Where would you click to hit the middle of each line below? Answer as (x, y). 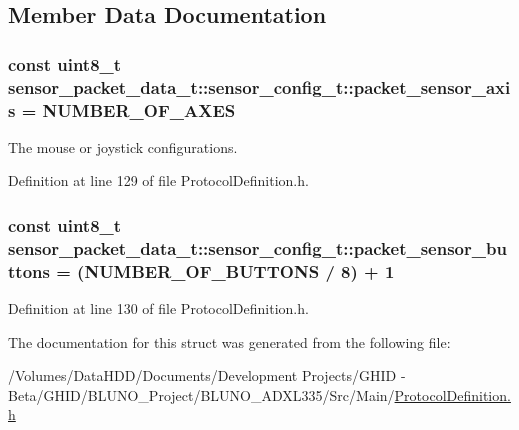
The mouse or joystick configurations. (123, 146)
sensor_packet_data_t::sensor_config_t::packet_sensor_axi (259, 86)
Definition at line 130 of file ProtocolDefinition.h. (158, 308)
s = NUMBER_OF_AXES (122, 109)
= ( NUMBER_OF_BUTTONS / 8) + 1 (225, 270)
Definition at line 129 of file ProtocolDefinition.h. (158, 180)
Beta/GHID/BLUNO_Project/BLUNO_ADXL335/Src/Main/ (201, 394)
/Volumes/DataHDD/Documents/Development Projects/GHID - (207, 375)
